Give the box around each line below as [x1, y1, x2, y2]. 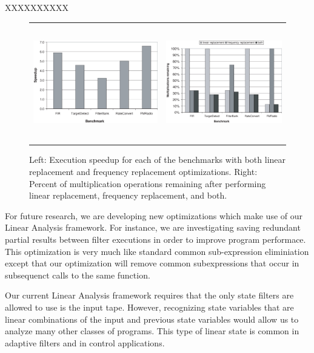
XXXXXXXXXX [5, 1, 68, 13]
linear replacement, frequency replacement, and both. [29, 189, 227, 202]
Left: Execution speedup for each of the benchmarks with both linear [29, 153, 286, 166]
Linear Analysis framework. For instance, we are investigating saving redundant [5, 221, 301, 234]
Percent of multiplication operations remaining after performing [29, 177, 266, 190]
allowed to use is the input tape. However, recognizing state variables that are [5, 300, 294, 313]
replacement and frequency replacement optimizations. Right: [29, 165, 258, 178]
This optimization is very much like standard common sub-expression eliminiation [5, 245, 309, 257]
